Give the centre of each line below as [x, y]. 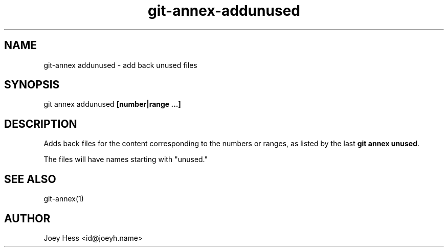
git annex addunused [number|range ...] [112, 104]
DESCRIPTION [41, 124]
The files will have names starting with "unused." [126, 159]
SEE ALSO [30, 179]
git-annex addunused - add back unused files [120, 65]
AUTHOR [27, 218]
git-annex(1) [64, 199]
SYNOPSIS [32, 85]
